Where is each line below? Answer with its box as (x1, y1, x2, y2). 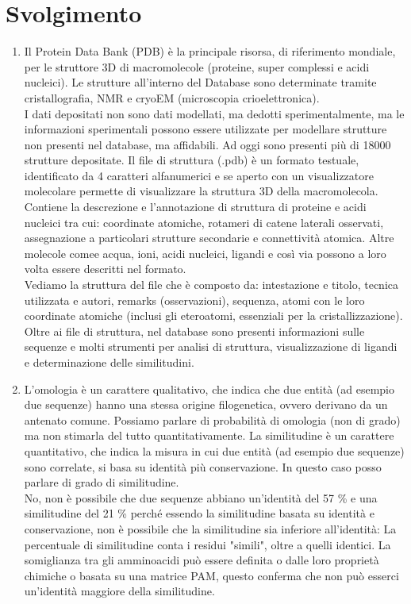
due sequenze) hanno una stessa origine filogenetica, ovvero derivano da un (24, 396, 388, 413)
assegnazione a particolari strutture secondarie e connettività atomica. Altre (24, 229, 394, 246)
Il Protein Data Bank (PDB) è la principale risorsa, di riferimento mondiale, (24, 43, 396, 60)
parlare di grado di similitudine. (24, 474, 179, 491)
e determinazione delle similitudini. (24, 354, 194, 370)
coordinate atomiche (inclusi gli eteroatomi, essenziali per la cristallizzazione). (24, 307, 403, 324)
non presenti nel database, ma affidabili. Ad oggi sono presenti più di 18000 (24, 136, 391, 152)
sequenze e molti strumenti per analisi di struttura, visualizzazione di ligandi (24, 338, 398, 355)
